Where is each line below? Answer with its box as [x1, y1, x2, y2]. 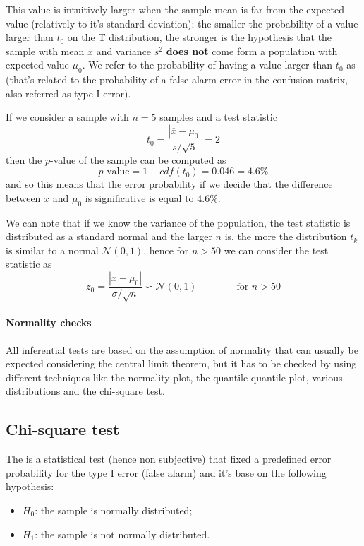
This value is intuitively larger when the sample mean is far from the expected [6, 2, 344, 16]
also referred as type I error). [6, 85, 131, 100]
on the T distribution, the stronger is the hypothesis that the [67, 30, 332, 44]
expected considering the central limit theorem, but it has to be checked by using [6, 356, 357, 371]
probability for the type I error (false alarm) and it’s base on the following [6, 465, 327, 480]
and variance [96, 43, 152, 58]
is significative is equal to [85, 190, 194, 205]
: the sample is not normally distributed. [35, 526, 210, 541]
